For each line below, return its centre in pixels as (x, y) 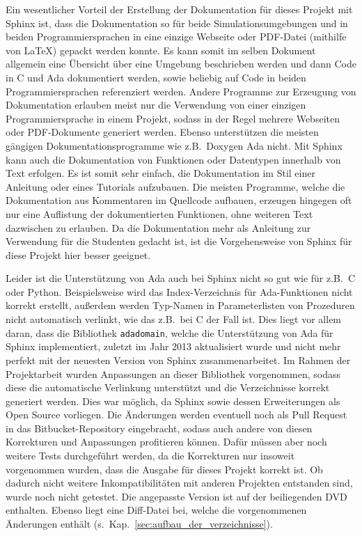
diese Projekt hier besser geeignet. (78, 254)
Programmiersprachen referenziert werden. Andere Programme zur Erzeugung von (181, 91)
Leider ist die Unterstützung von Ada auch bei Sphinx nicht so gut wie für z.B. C (181, 278)
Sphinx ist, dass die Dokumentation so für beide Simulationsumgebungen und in (177, 23)
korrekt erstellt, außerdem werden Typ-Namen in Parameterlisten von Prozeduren (180, 305)
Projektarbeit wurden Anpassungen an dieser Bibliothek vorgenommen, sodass (173, 373)
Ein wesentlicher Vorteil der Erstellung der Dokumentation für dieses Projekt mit (179, 9)
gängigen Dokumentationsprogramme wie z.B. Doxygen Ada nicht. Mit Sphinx (174, 145)
